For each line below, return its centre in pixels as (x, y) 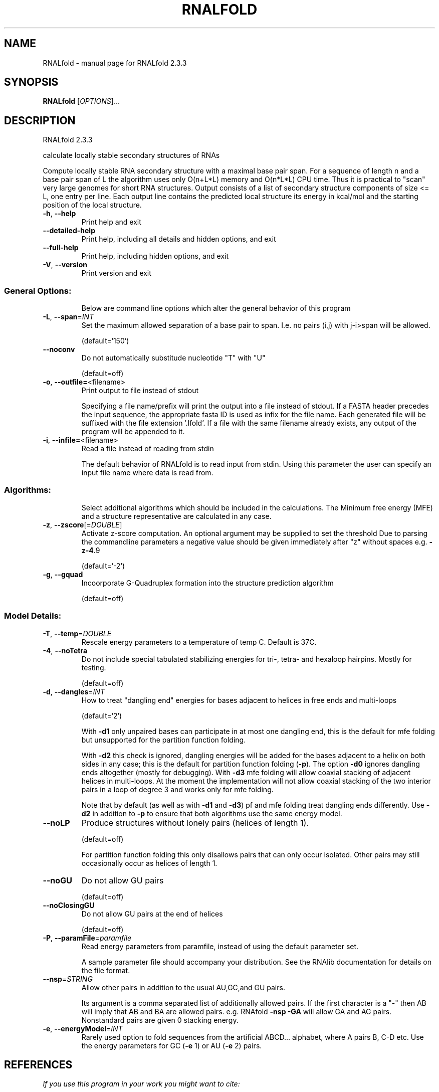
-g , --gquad (63, 574)
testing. (94, 667)
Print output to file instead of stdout (140, 391)
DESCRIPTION (40, 120)
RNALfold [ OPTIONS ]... (81, 101)
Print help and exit (111, 222)
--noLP (56, 823)
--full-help (61, 248)
